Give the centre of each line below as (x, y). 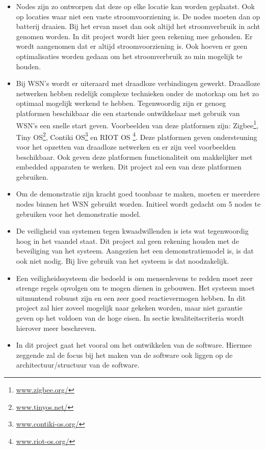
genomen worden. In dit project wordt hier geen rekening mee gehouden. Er (134, 36)
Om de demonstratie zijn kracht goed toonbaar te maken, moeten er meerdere (138, 194)
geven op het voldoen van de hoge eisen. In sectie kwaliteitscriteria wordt (130, 317)
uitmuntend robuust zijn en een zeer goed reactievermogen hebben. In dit (131, 298)
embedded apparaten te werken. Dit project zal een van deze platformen (129, 167)
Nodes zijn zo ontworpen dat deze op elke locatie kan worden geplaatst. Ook (135, 6)
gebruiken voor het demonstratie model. (78, 214)
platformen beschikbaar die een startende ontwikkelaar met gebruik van (128, 113)
